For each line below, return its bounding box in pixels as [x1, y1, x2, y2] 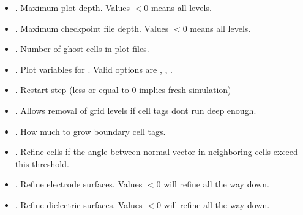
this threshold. [15, 157, 69, 170]
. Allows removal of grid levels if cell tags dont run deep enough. [15, 104, 256, 116]
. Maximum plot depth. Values [15, 1, 130, 13]
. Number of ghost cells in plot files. [15, 42, 149, 55]
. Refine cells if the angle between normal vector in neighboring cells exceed [15, 145, 298, 158]
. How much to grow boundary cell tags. [15, 124, 166, 137]
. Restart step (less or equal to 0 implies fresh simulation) [15, 83, 231, 96]
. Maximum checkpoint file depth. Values [15, 21, 169, 34]
